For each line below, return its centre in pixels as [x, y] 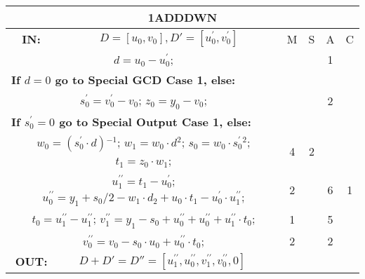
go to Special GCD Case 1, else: [145, 80]
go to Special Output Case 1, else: [155, 122]
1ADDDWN [182, 17]
